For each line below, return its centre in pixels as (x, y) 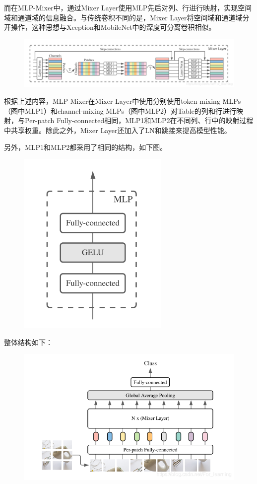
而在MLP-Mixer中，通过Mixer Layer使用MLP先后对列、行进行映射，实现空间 (128, 7)
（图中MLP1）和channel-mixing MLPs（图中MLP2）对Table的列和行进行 (120, 110)
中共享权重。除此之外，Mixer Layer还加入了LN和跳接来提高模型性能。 (118, 130)
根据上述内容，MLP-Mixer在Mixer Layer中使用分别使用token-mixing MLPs (123, 101)
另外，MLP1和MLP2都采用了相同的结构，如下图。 (86, 147)
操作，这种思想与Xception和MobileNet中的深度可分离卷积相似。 (113, 27)
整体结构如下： (28, 342)
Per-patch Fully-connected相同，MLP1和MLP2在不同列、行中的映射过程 (139, 120)
